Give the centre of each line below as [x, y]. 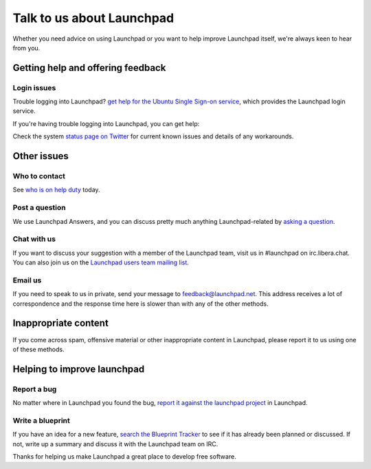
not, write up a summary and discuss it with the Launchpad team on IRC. [115, 444]
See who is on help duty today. [56, 190]
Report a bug [35, 389]
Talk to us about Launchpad [93, 18]
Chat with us [34, 239]
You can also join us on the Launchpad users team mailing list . [101, 262]
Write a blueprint [41, 420]
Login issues [34, 87]
